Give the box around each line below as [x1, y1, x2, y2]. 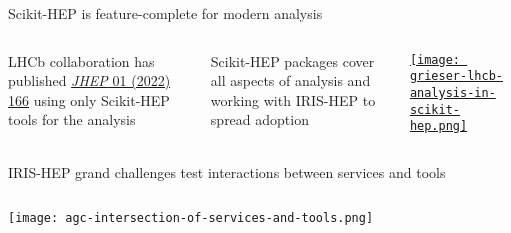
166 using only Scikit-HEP [8, 89, 170, 110]
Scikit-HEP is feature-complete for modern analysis [8, 3, 323, 23]
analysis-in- [409, 85, 496, 100]
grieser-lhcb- [409, 69, 503, 84]
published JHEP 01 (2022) [8, 70, 171, 91]
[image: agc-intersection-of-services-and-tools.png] [8, 211, 374, 226]
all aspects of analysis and [210, 70, 371, 91]
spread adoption [210, 109, 309, 130]
